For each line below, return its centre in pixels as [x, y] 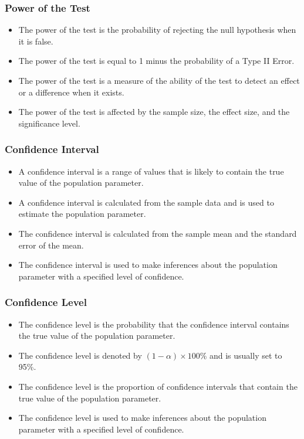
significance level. [49, 123]
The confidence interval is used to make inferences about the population [148, 265]
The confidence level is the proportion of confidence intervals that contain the [158, 386]
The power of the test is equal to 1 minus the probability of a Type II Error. [156, 61]
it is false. [36, 41]
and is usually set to [246, 355]
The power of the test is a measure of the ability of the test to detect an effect [159, 80]
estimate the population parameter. [82, 214]
